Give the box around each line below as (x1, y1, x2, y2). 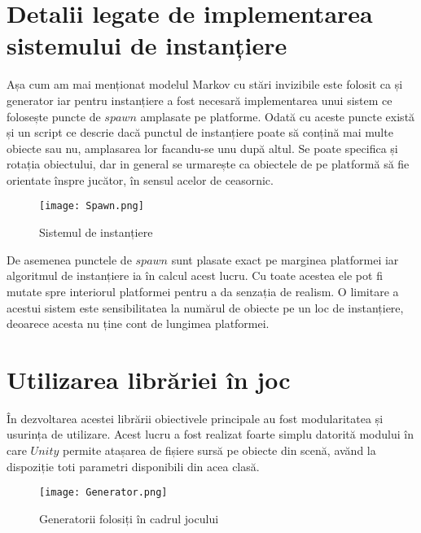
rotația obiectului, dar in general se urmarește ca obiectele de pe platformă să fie (7, 155, 410, 173)
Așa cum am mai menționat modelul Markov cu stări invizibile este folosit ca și (7, 76, 403, 93)
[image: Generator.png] (39, 487, 168, 499)
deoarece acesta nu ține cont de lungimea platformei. (7, 315, 270, 332)
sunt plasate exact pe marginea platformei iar (171, 251, 399, 268)
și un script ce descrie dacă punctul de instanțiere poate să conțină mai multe (7, 124, 393, 141)
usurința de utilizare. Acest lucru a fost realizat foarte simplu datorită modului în (7, 426, 414, 443)
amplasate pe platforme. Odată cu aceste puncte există (140, 107, 415, 125)
